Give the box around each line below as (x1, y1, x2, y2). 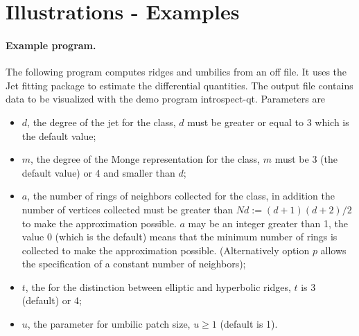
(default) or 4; (21, 293, 82, 308)
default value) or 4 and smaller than (21, 165, 175, 179)
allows (320, 242, 347, 257)
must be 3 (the (274, 152, 338, 166)
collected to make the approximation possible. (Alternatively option (21, 242, 310, 257)
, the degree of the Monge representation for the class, (30, 152, 261, 166)
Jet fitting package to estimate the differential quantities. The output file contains (6, 78, 353, 92)
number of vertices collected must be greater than (21, 202, 234, 216)
